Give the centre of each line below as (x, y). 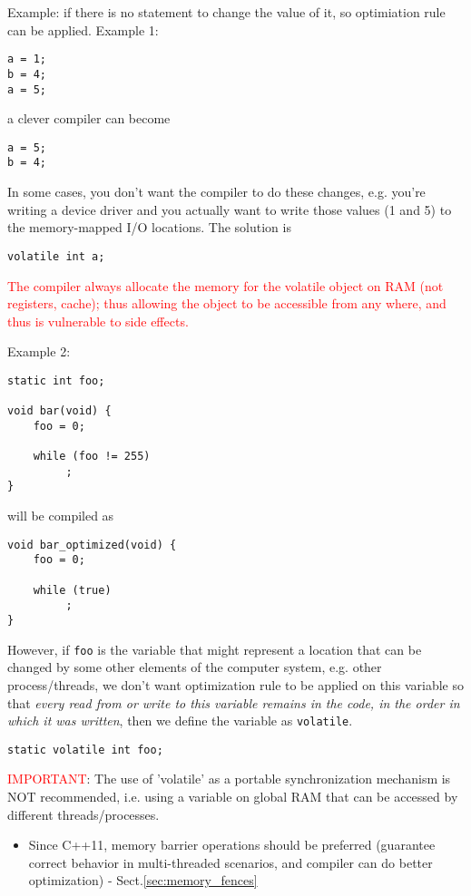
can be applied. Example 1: (83, 29)
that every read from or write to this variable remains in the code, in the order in (234, 702)
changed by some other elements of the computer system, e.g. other (195, 667)
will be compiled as (61, 516)
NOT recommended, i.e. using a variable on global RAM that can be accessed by (233, 796)
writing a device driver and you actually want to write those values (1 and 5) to (230, 209)
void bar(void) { (59, 411)
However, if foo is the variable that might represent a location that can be (215, 649)
